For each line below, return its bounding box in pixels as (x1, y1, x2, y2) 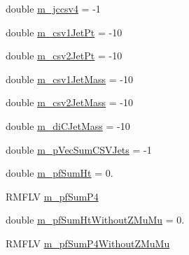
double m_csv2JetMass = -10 (6, 95, 134, 110)
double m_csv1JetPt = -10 (6, 24, 122, 39)
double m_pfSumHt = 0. (6, 166, 113, 180)
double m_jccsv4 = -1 (6, 1, 101, 15)
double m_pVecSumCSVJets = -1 (6, 142, 152, 156)
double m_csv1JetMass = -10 (6, 71, 134, 86)
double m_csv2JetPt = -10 (6, 48, 122, 63)
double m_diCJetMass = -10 (6, 118, 130, 133)
